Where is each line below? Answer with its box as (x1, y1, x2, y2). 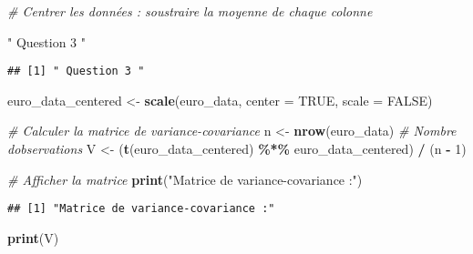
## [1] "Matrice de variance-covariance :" (7, 202, 275, 216)
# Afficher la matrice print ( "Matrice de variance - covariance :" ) (7, 169, 363, 188)
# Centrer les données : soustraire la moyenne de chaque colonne (7, 2, 373, 20)
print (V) (7, 228, 59, 247)
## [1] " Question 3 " (7, 65, 145, 78)
